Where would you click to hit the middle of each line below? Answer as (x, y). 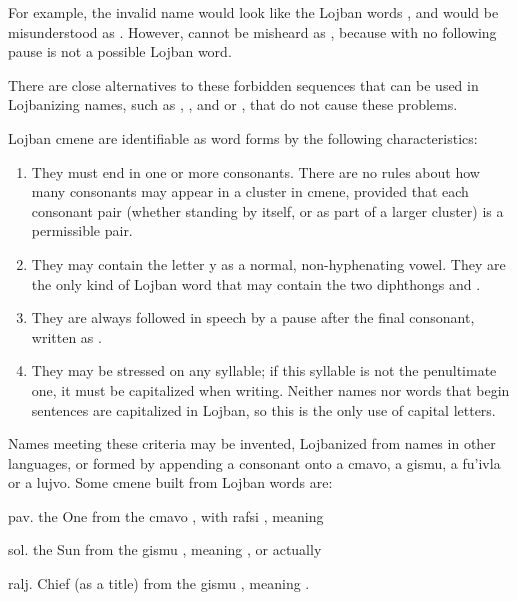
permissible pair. (82, 230)
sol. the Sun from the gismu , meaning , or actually (165, 549)
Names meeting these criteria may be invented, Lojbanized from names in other (252, 443)
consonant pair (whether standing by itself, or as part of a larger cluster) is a (267, 210)
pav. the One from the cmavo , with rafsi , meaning (166, 515)
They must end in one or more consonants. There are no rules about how (255, 171)
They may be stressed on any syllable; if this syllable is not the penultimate (264, 370)
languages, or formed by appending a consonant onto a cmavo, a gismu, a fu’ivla (254, 462)
